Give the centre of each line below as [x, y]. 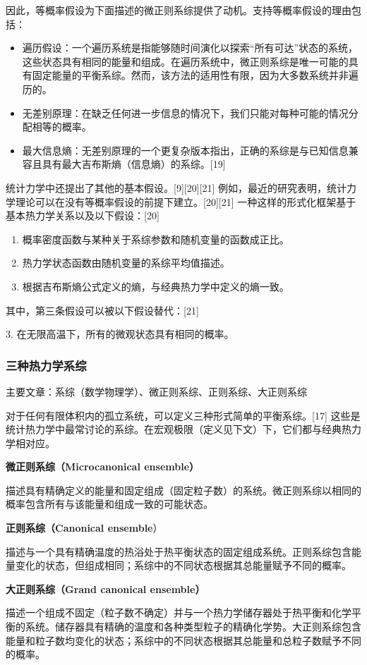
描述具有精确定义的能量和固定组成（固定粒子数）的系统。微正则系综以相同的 [183, 490]
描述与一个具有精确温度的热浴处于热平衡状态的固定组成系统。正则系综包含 [179, 551]
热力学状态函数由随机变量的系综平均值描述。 [126, 263]
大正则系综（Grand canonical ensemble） [106, 588]
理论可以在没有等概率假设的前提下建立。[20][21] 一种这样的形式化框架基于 [186, 201]
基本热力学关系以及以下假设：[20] [83, 215]
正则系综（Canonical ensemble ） [84, 528]
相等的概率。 [62, 127]
